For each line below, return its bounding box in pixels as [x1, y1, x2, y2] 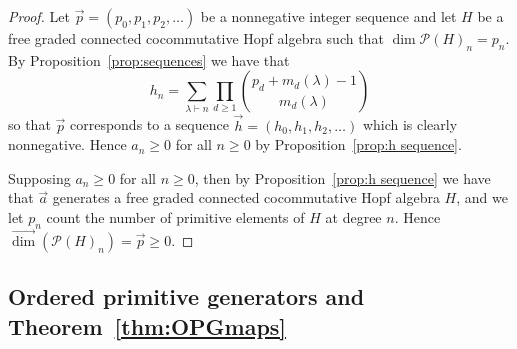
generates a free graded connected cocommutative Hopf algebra [52, 187, 440, 208]
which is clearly [362, 114, 458, 135]
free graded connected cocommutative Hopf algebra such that [8, 28, 384, 48]
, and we [456, 187, 508, 208]
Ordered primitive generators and [8, 281, 365, 312]
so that [8, 114, 51, 135]
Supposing [8, 167, 71, 188]
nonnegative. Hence [8, 134, 127, 155]
